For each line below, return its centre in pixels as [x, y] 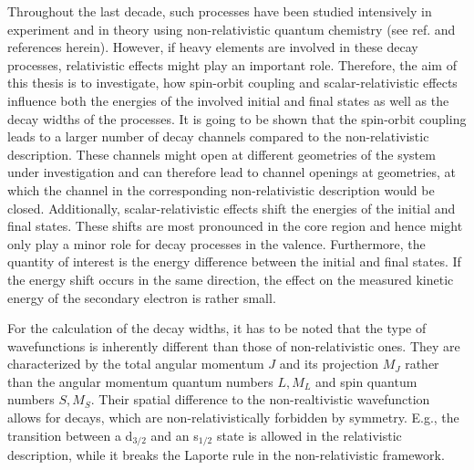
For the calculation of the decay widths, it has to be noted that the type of [217, 328]
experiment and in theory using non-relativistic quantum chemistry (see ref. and [232, 29]
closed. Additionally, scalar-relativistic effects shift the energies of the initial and [232, 208]
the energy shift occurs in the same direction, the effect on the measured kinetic [231, 279]
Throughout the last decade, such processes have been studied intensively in [220, 11]
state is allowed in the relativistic [309, 435]
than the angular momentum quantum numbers [140, 381]
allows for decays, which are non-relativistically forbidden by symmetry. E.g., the [233, 418]
